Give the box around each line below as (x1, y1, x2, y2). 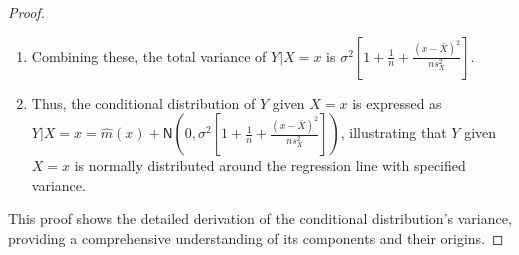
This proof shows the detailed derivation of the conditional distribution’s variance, (8, 208, 512, 229)
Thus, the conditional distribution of (31, 92, 256, 113)
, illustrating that (340, 122, 447, 143)
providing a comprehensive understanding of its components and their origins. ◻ (8, 227, 504, 248)
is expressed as (352, 92, 442, 113)
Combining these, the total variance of (31, 45, 267, 66)
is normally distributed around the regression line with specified (74, 155, 466, 176)
